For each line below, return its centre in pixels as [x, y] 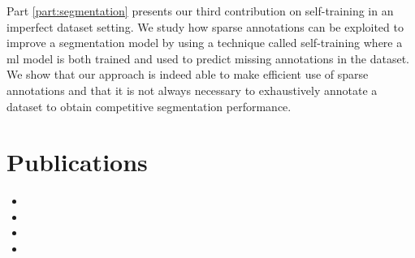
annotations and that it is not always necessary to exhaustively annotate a [192, 90]
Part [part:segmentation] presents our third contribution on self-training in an [200, 11]
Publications [77, 162]
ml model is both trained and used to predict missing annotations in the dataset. [208, 58]
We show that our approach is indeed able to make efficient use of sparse [188, 74]
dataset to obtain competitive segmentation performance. [149, 106]
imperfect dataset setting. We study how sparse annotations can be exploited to [205, 26]
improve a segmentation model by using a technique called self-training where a [205, 43]
